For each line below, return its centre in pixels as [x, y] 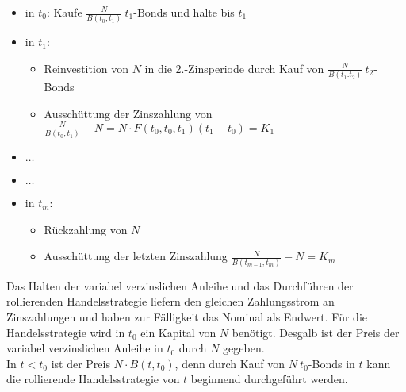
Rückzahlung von [86, 229]
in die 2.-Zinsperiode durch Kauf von [234, 68]
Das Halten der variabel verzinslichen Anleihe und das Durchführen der [180, 285]
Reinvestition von [86, 68]
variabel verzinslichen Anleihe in [85, 348]
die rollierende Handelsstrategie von [93, 379]
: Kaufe [64, 12]
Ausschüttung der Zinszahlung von [128, 113]
